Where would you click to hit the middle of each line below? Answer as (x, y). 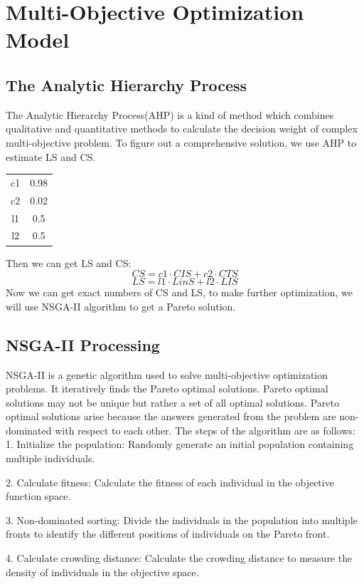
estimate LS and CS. (51, 156)
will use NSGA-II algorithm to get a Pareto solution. (121, 306)
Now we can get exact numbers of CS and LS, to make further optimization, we (180, 292)
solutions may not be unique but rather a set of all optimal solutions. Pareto (172, 402)
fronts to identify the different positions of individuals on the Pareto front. (168, 534)
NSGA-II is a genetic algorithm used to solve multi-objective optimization (167, 374)
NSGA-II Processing (83, 344)
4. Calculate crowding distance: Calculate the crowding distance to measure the (179, 558)
